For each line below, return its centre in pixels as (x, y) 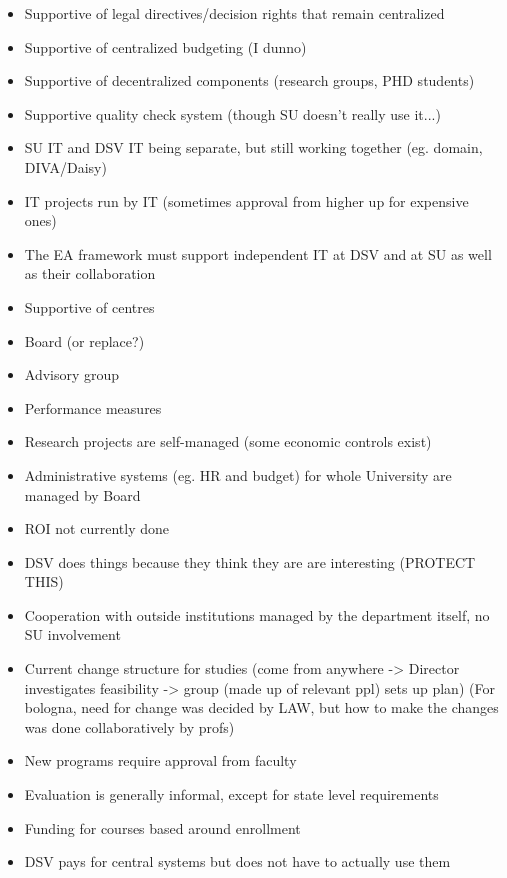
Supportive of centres (89, 306)
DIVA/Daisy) (65, 166)
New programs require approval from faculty (160, 760)
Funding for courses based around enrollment (162, 827)
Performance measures (93, 407)
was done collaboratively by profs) (129, 726)
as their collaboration (90, 273)
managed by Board (82, 494)
